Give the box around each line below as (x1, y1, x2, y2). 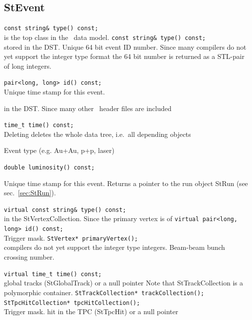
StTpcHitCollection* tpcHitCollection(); (4, 299, 140, 306)
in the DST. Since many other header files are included (4, 103, 172, 113)
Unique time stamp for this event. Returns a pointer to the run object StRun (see (4, 178, 248, 188)
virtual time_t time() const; (4, 270, 102, 278)
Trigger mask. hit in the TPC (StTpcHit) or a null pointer (4, 306, 178, 317)
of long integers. (4, 60, 52, 71)
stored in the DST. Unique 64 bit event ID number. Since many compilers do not (4, 41, 247, 52)
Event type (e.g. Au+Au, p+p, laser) (4, 145, 115, 155)
